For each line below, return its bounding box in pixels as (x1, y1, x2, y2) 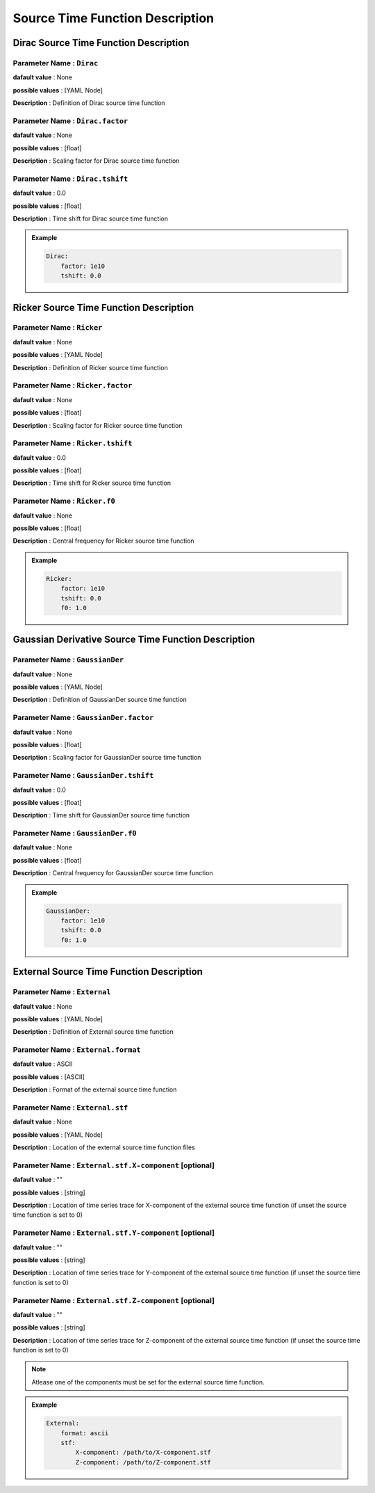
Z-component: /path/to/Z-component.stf (75, 1458, 211, 1466)
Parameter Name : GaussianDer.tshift (12, 771, 154, 781)
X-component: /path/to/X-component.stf (75, 1448, 211, 1457)
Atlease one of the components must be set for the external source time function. (31, 1378, 265, 1386)
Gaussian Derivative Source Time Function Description (12, 634, 256, 646)
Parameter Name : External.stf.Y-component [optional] (12, 1228, 215, 1238)
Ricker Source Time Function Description (12, 301, 194, 313)
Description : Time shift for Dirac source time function (12, 214, 168, 223)
